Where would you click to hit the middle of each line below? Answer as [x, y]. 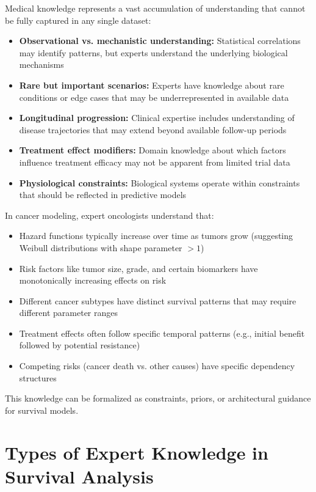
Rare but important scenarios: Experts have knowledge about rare [152, 85]
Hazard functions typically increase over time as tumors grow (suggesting [156, 236]
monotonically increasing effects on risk [93, 280]
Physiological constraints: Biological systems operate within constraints [160, 182]
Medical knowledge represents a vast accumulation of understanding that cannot [155, 8]
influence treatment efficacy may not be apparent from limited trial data [155, 162]
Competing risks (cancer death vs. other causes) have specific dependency [157, 366]
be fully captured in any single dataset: [78, 20]
